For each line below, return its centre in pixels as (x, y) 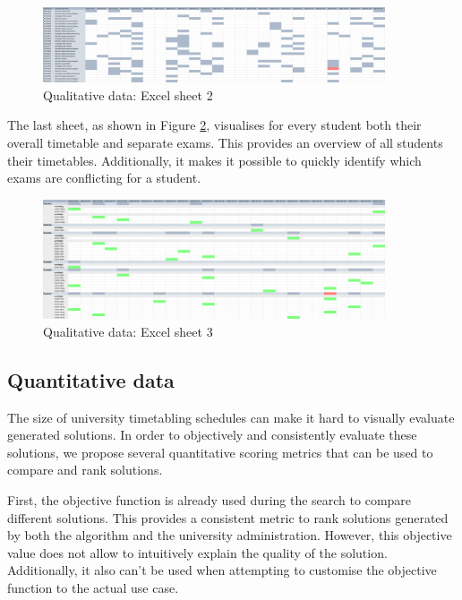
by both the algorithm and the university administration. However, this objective (230, 535)
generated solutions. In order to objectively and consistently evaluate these (212, 435)
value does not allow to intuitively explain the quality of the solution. (197, 552)
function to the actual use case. (93, 587)
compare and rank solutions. (85, 470)
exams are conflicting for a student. (104, 178)
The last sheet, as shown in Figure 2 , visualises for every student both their (214, 125)
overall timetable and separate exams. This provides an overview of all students (225, 142)
